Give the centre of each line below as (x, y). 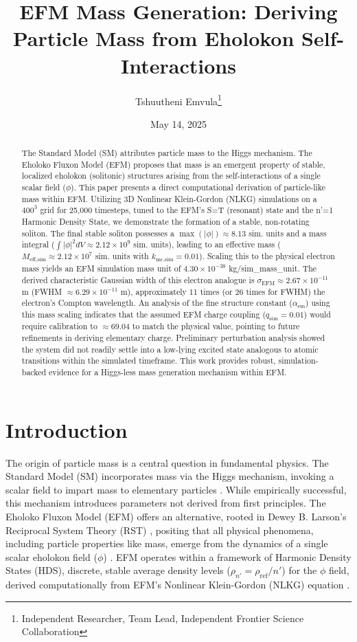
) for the (299, 570)
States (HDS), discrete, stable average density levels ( (118, 570)
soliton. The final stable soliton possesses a (98, 233)
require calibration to (59, 326)
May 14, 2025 (178, 123)
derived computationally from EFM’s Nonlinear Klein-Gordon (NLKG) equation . (178, 585)
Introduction (67, 429)
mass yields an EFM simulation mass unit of (101, 268)
